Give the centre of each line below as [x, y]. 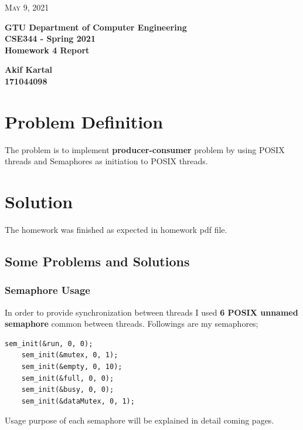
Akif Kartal [29, 70]
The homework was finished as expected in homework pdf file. [116, 229]
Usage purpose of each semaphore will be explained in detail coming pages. [139, 420]
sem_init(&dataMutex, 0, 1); [78, 401]
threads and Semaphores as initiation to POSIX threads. [106, 161]
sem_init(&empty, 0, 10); [72, 366]
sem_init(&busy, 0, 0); [68, 390]
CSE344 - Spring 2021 [50, 38]
